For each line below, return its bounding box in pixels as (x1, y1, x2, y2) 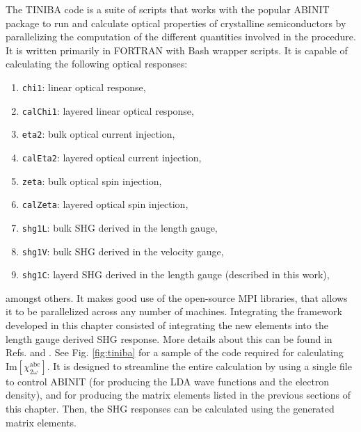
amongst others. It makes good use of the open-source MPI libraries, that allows (6, 290, 348, 305)
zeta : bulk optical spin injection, (22, 173, 162, 188)
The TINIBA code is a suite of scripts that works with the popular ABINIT (6, 2, 330, 16)
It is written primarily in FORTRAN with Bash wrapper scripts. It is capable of (6, 42, 348, 57)
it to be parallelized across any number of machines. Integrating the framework (6, 304, 342, 319)
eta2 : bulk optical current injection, (22, 127, 175, 141)
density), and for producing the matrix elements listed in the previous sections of (6, 387, 351, 402)
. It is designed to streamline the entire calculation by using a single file (47, 358, 352, 373)
